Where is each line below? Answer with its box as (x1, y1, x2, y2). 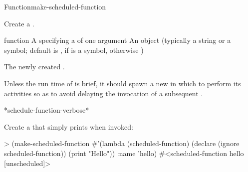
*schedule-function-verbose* (4, 105, 89, 115)
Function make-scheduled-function (4, 1, 106, 11)
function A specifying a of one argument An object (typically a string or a (4, 35, 231, 45)
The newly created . (4, 61, 65, 72)
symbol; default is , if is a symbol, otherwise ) (4, 44, 144, 55)
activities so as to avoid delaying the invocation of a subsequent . (4, 88, 203, 98)
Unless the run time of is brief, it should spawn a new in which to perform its (4, 78, 241, 88)
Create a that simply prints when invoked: (4, 121, 133, 132)
